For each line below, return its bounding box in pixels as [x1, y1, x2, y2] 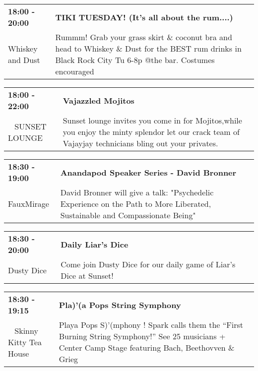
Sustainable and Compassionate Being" [60, 209, 196, 221]
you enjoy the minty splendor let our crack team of [63, 126, 240, 137]
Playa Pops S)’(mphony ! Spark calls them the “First [59, 319, 243, 330]
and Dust [8, 54, 40, 65]
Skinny [14, 324, 38, 336]
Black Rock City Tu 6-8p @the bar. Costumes [55, 54, 215, 65]
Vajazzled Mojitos [63, 94, 134, 106]
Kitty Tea [8, 336, 42, 348]
